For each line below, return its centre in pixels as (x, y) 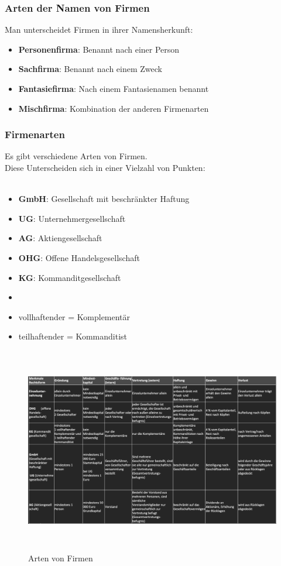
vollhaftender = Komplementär (74, 316)
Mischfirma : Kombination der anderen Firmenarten (114, 108)
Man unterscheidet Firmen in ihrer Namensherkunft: (99, 30)
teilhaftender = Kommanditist (73, 336)
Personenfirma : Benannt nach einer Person (99, 49)
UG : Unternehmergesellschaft (72, 218)
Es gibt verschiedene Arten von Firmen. (76, 156)
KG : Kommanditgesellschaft (70, 277)
